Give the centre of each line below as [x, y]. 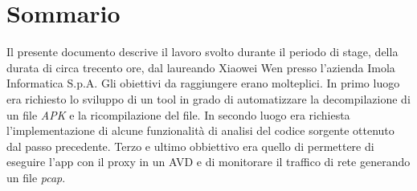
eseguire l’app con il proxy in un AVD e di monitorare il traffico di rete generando [208, 162]
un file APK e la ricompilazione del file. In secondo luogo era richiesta [178, 114]
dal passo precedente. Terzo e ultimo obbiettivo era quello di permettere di [190, 146]
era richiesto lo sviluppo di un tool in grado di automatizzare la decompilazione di [208, 98]
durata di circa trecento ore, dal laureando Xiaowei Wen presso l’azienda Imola [201, 67]
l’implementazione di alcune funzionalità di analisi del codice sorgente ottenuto [200, 130]
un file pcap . [36, 177]
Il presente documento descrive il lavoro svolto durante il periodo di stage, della [202, 52]
